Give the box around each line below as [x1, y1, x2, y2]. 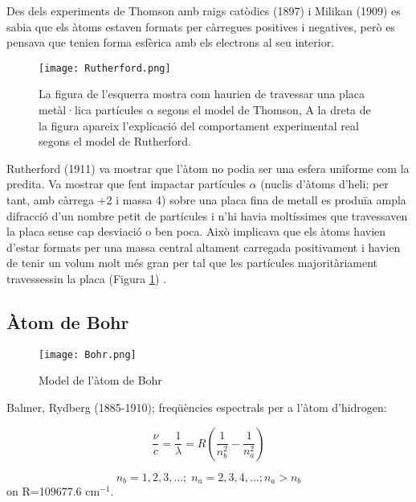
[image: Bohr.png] [39, 348, 137, 360]
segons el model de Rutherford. [39, 133, 191, 150]
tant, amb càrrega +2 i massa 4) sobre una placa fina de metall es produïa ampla [6, 191, 406, 208]
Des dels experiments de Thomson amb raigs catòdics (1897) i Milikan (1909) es [6, 2, 401, 19]
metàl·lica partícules [39, 101, 144, 118]
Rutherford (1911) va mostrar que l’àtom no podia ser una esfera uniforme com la [6, 159, 410, 176]
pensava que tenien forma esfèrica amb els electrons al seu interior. [6, 34, 335, 51]
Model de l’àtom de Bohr [39, 372, 162, 389]
